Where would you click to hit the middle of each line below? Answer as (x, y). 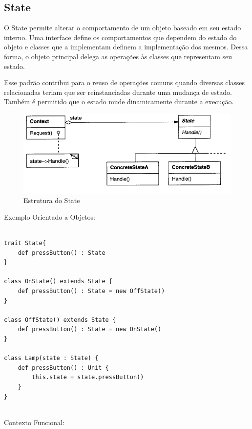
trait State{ (25, 243)
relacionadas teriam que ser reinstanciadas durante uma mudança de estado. (118, 92)
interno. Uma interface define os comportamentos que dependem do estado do (120, 37)
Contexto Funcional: (34, 422)
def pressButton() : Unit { (63, 368)
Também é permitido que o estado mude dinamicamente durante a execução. (119, 102)
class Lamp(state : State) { (51, 358)
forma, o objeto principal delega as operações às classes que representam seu (118, 56)
